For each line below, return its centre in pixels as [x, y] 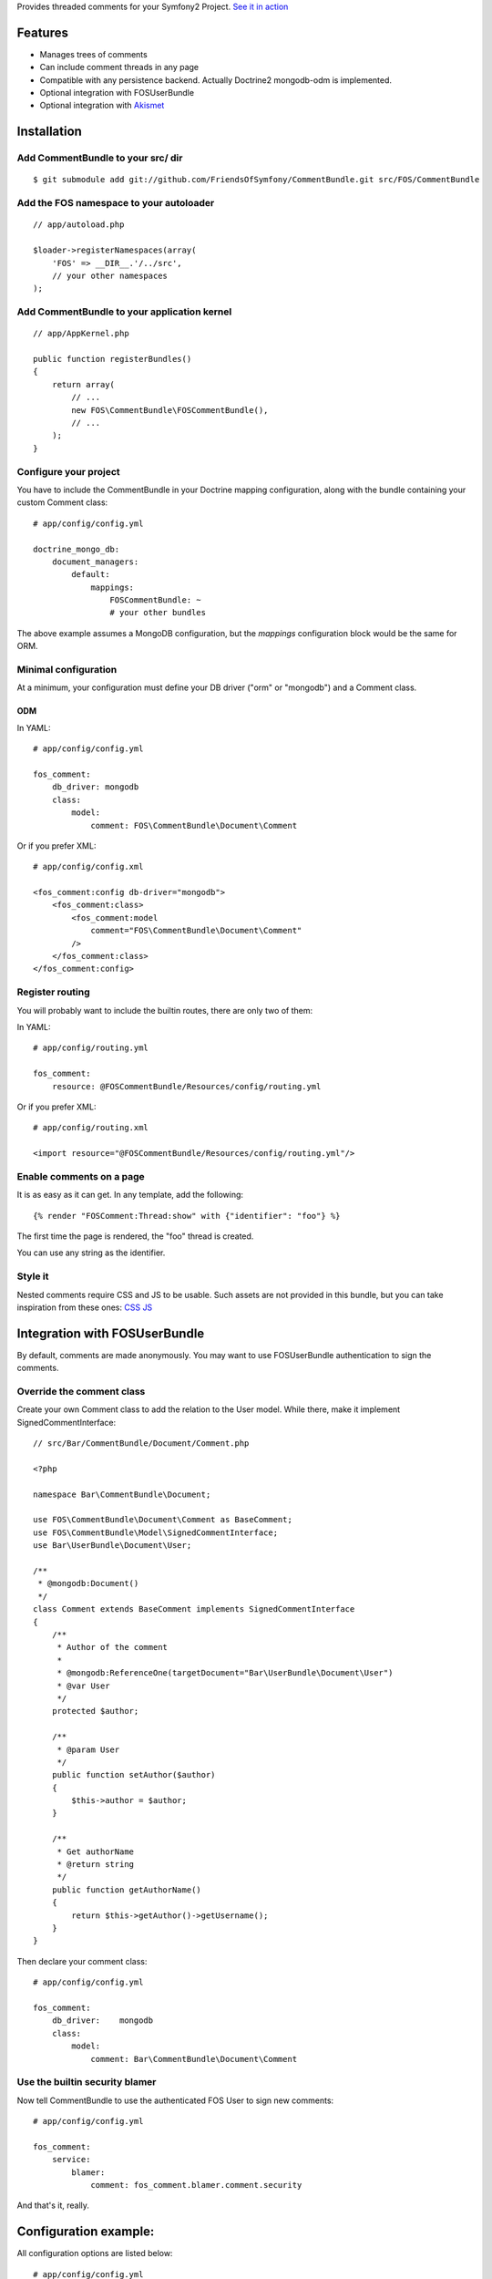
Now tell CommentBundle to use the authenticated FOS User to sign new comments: [175, 2100]
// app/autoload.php [79, 225]
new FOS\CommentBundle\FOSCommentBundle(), [170, 410]
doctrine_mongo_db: [77, 549]
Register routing [53, 992]
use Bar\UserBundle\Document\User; [113, 1546]
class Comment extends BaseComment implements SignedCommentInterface [194, 1609]
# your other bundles [158, 613]
